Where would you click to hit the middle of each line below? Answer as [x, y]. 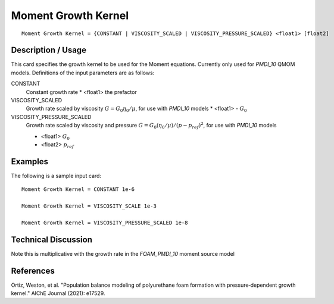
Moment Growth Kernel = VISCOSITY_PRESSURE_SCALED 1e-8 [105, 222]
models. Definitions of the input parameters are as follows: [83, 73]
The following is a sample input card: [56, 175]
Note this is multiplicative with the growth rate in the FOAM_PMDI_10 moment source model [123, 253]
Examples [30, 162]
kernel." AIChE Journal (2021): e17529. [58, 293]
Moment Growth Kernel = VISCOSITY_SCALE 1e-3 [89, 206]
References [33, 271]
